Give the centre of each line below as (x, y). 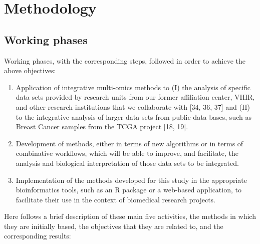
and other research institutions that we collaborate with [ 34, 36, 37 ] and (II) (133, 106)
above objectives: (30, 70)
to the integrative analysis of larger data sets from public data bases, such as (134, 116)
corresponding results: (38, 236)
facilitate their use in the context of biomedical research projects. (115, 199)
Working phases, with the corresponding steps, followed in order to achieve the (125, 60)
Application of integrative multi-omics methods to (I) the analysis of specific (133, 87)
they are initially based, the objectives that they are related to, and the (114, 226)
